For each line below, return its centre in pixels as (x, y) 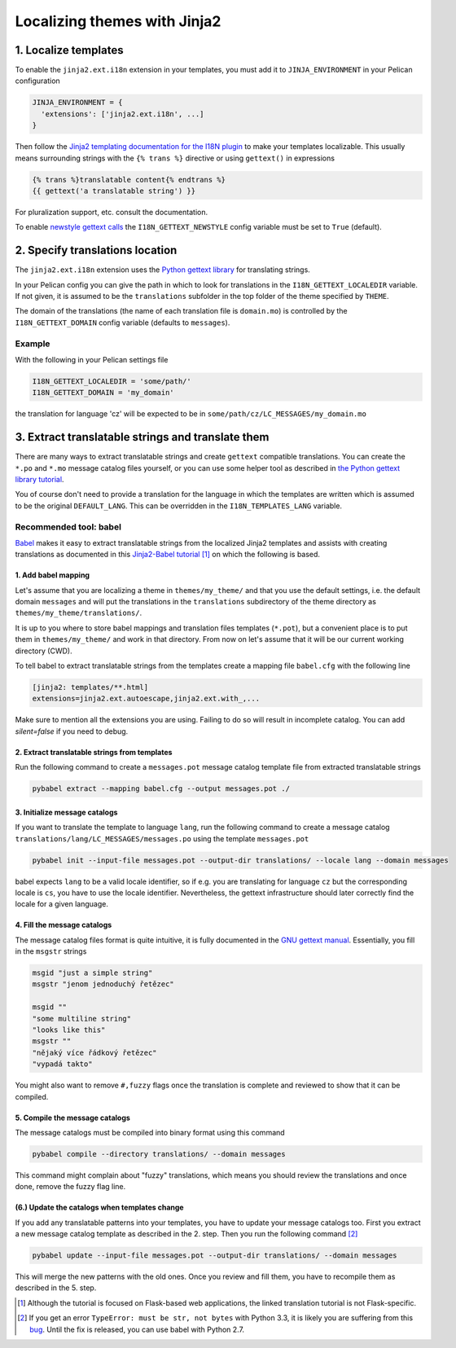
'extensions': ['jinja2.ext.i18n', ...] (123, 114)
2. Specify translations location (96, 250)
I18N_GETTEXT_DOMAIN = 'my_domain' (103, 393)
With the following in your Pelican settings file (92, 359)
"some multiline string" (82, 1019)
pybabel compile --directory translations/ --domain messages (159, 1154)
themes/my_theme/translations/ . (79, 613)
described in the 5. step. (56, 1288)
